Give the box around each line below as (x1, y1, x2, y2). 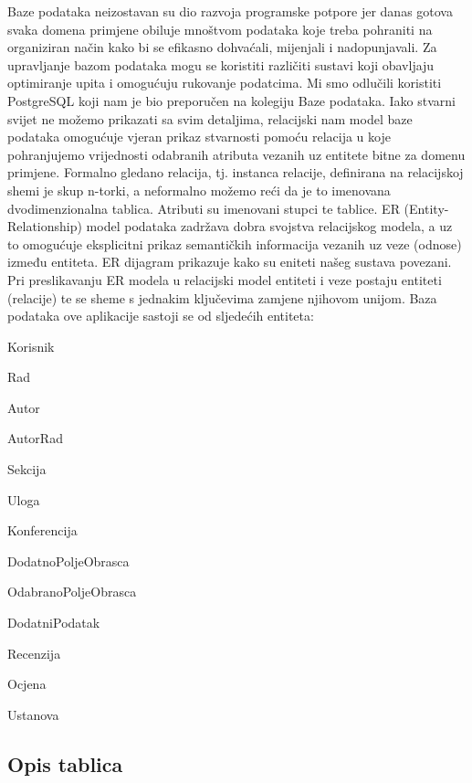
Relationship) (7, 217, 82, 236)
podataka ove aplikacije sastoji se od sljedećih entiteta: (7, 306, 314, 325)
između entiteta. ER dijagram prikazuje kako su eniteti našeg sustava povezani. (7, 252, 452, 271)
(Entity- (404, 198, 449, 217)
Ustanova (7, 704, 59, 724)
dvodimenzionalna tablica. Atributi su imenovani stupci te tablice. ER (7, 198, 400, 217)
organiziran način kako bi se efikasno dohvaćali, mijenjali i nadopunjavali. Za (7, 37, 437, 57)
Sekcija (7, 460, 47, 479)
